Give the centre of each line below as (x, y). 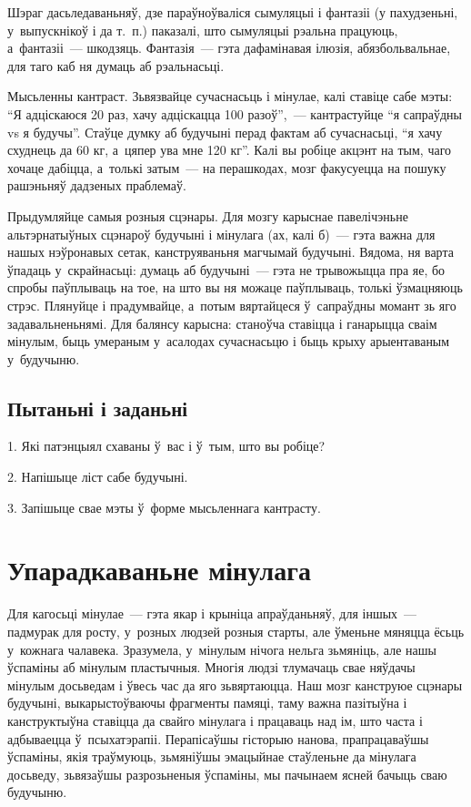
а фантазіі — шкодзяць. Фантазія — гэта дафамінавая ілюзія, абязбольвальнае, (229, 48)
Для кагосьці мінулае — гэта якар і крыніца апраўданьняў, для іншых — (212, 613)
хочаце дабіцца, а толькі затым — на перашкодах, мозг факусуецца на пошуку (227, 167)
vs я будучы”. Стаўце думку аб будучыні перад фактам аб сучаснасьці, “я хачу (225, 132)
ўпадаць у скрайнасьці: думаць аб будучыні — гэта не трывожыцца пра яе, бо (226, 269)
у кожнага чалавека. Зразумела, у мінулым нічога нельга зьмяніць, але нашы (222, 649)
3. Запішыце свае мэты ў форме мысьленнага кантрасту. (164, 507)
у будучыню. (44, 358)
